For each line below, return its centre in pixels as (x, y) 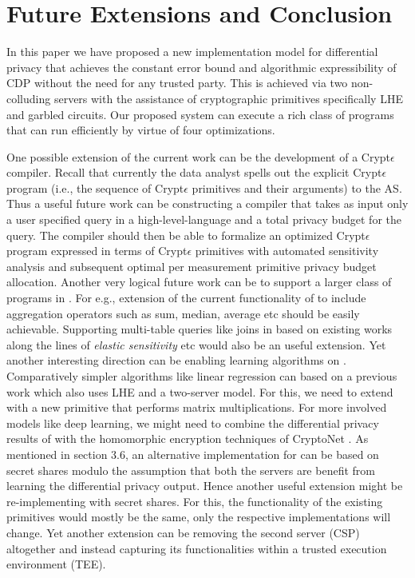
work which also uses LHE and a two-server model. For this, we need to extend (200, 391)
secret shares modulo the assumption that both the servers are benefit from (191, 470)
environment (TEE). (56, 564)
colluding (29, 98)
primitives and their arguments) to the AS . (297, 187)
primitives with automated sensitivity (287, 251)
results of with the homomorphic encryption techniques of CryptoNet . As (188, 438)
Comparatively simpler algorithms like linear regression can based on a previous (202, 376)
